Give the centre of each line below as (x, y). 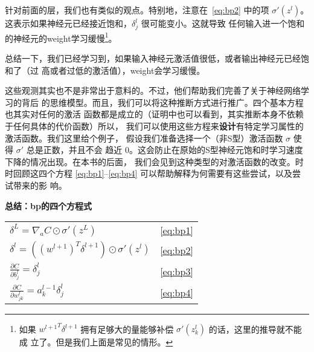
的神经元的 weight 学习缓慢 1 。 (61, 37)
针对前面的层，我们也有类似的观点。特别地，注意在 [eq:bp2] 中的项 (137, 10)
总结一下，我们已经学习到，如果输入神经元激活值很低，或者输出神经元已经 (153, 58)
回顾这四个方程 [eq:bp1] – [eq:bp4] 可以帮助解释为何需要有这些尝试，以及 (153, 173)
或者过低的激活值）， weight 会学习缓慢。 (127, 70)
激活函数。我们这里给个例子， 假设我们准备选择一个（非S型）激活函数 (144, 138)
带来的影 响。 (40, 185)
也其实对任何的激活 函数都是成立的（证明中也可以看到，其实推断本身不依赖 (154, 114)
